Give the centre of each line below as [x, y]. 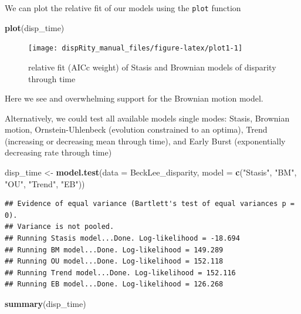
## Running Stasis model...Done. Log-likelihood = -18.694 [122, 239]
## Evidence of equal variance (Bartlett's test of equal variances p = [150, 204]
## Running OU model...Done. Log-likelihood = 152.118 [114, 261]
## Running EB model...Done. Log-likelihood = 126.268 [114, 284]
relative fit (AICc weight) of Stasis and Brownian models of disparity [152, 67]
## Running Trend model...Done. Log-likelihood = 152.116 [120, 273]
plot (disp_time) [35, 27]
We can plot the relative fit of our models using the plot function [123, 8]
